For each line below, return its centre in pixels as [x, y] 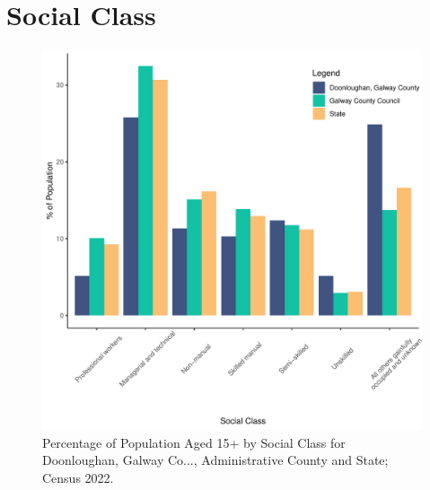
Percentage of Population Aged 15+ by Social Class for [194, 442]
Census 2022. [78, 477]
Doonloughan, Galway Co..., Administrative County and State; [215, 460]
